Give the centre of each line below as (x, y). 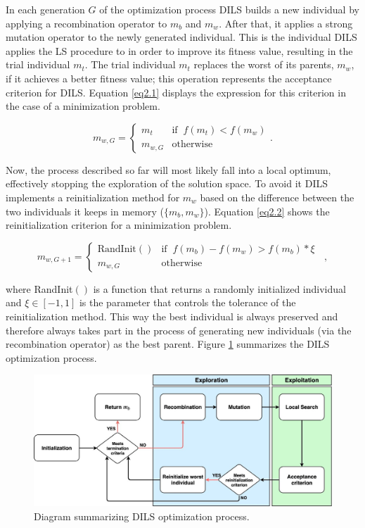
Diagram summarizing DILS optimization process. (142, 516)
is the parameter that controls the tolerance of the (187, 302)
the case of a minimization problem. (83, 106)
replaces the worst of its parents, (264, 64)
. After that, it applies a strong (286, 23)
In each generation (45, 9)
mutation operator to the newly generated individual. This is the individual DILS (181, 37)
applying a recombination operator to (87, 23)
